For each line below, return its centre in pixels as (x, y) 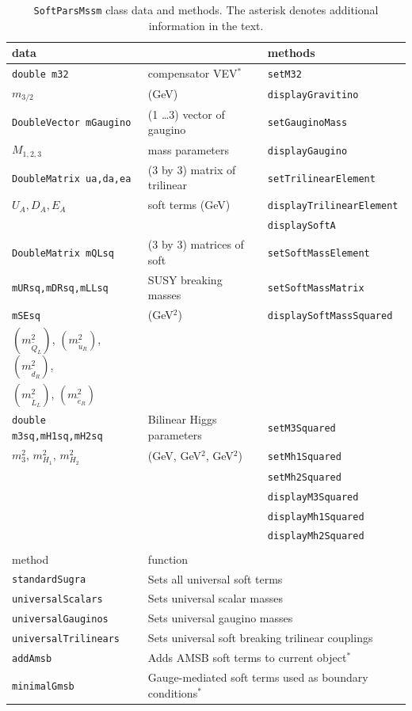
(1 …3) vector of (186, 114)
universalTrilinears (66, 639)
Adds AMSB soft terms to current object (247, 658)
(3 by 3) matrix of (192, 169)
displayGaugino (307, 151)
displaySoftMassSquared (330, 316)
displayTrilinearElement (333, 206)
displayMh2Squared (316, 536)
